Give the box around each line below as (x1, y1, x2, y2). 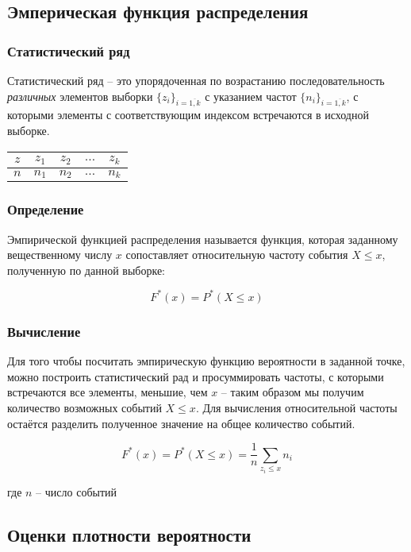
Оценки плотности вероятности (7, 522, 252, 546)
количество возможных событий (7, 399, 162, 415)
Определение (7, 199, 84, 219)
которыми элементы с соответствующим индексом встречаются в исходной (7, 106, 369, 123)
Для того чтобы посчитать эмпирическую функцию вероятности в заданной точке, (7, 353, 405, 369)
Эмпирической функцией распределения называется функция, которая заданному (7, 230, 398, 247)
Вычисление (7, 321, 81, 341)
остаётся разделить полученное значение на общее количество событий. (7, 415, 355, 431)
